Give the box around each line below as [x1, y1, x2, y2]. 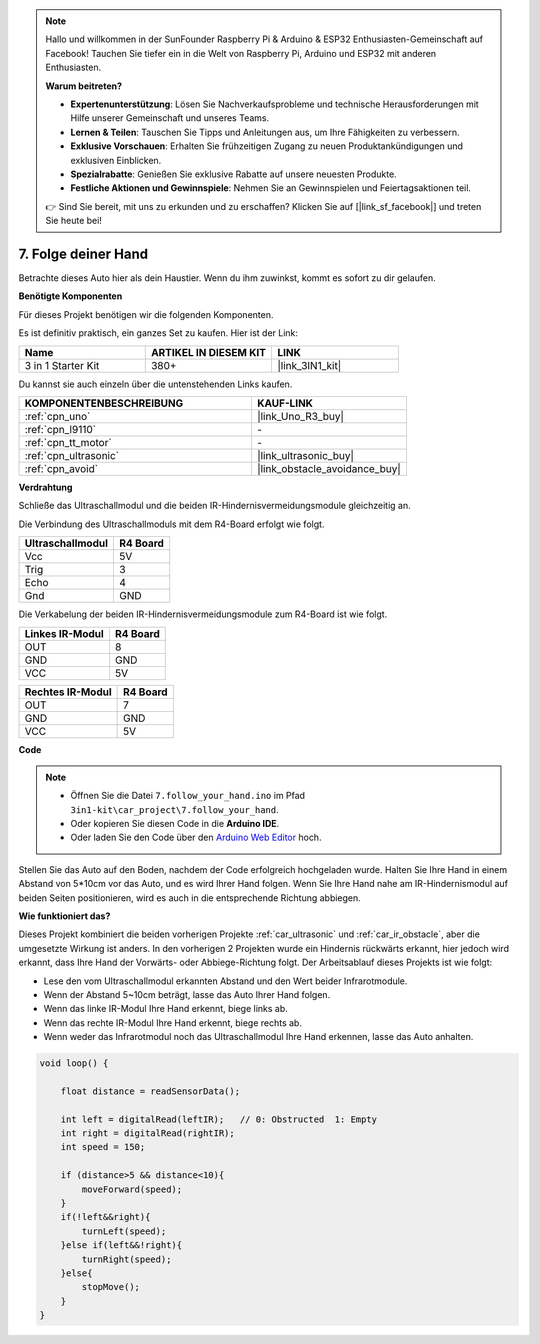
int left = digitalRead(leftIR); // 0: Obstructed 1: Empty [60, 1113, 378, 1125]
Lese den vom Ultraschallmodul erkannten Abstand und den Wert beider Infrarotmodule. [43, 975, 408, 987]
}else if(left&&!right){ [60, 1240, 183, 1251]
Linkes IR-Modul [24, 626, 104, 640]
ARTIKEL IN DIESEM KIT [150, 345, 267, 359]
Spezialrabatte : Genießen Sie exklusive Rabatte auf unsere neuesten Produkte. [70, 168, 397, 180]
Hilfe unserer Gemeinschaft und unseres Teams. [70, 112, 270, 124]
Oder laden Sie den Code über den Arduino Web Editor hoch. [70, 831, 322, 844]
